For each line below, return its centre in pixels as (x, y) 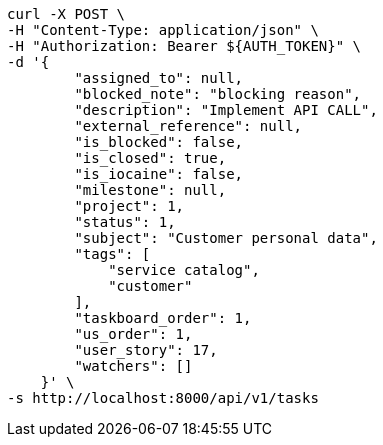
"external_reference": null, (188, 126)
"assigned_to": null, (159, 78)
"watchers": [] (133, 366)
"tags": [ (112, 254)
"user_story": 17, (146, 350)
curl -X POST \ (66, 14)
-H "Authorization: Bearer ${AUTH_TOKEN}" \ (184, 46)
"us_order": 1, (133, 334)
